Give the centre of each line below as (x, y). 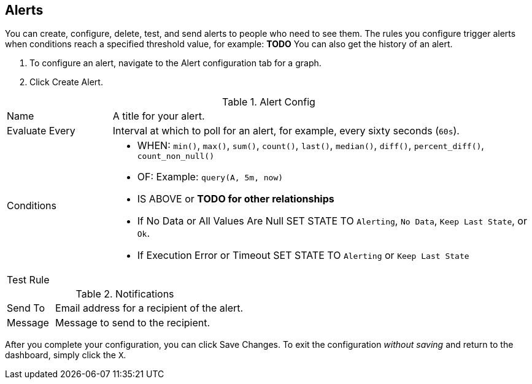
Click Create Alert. (66, 82)
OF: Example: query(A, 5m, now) (210, 177)
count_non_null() (176, 156)
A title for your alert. (159, 116)
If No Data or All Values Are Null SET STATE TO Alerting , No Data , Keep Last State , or (332, 221)
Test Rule (28, 280)
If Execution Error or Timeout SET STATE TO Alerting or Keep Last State (303, 255)
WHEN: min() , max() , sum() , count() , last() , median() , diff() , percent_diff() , (310, 146)
